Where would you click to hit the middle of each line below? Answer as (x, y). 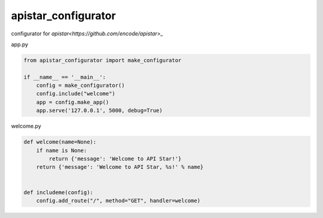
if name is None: (62, 150)
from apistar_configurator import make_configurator (103, 60)
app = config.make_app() (73, 102)
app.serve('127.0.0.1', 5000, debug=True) (99, 110)
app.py (20, 44)
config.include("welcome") (76, 94)
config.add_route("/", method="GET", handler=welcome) (118, 200)
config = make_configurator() (80, 86)
